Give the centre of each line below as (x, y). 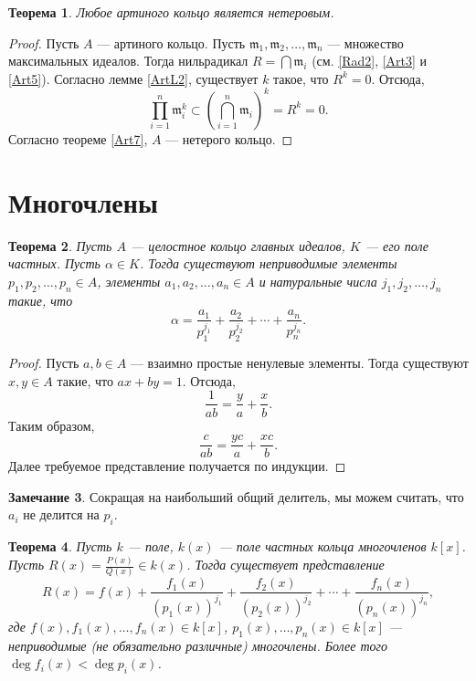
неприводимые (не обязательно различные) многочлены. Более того (198, 645)
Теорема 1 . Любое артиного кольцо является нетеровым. (171, 12)
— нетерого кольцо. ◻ (229, 138)
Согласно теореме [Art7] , (78, 138)
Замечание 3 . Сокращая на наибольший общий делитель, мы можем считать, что (236, 496)
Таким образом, (52, 425)
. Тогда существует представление (286, 565)
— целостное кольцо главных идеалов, (238, 245)
